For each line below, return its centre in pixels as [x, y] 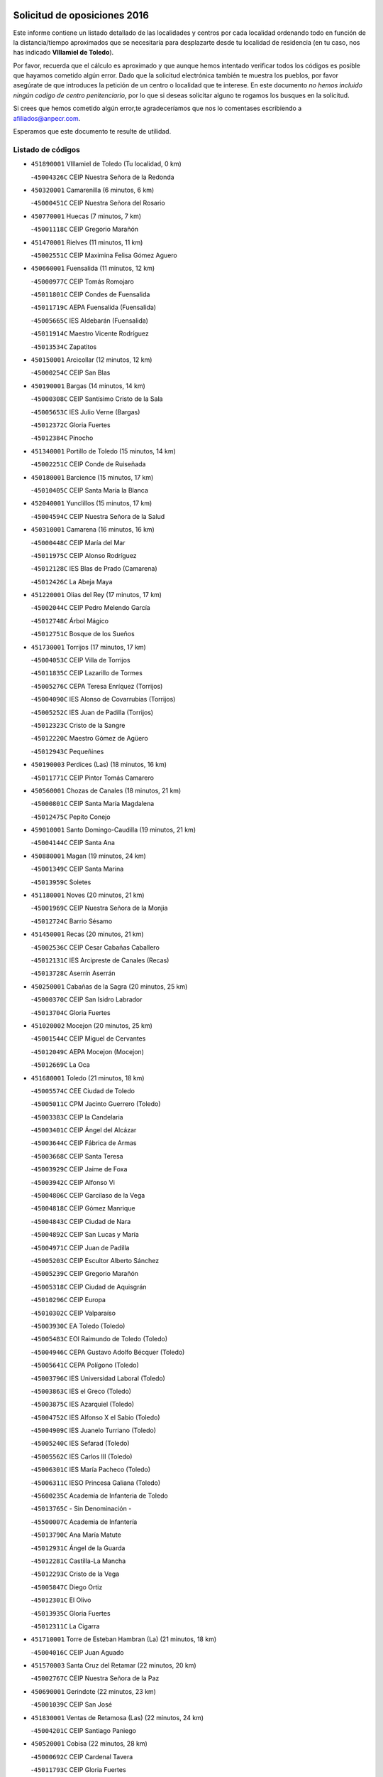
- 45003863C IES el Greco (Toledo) [81, 1391]
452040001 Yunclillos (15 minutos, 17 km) [91, 503]
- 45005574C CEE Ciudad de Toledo [83, 1090]
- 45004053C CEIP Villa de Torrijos [81, 660]
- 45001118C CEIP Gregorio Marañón [84, 229]
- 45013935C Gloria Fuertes [71, 1613]
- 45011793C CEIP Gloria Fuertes [79, 1770]
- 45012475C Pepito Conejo [71, 817]
